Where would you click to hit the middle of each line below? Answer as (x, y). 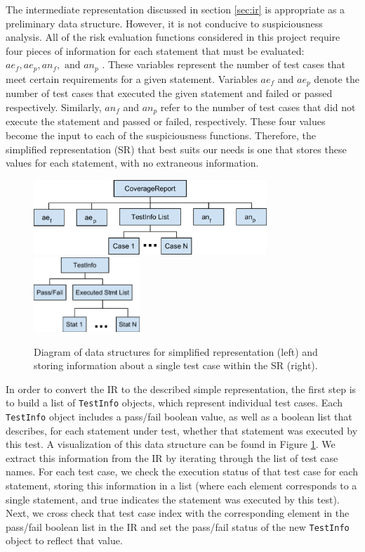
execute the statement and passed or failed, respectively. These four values (166, 121)
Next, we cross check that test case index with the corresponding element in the (178, 513)
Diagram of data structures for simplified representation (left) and (176, 351)
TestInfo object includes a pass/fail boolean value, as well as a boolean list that (179, 416)
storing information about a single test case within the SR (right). (176, 365)
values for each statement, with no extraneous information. (132, 163)
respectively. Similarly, (54, 107)
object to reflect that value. (64, 540)
